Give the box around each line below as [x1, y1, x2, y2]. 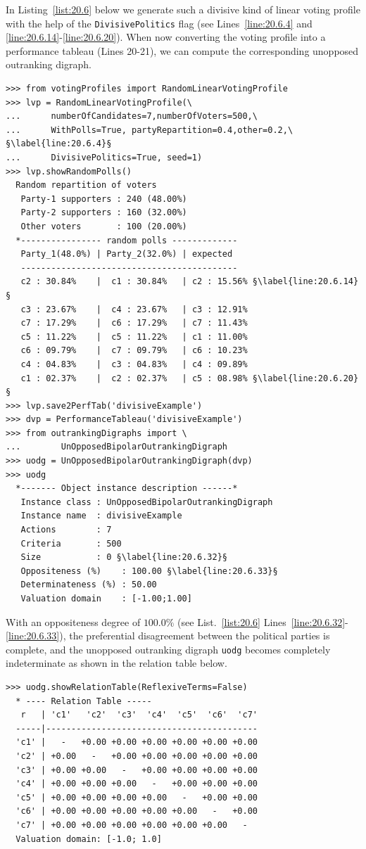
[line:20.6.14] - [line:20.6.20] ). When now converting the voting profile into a [6, 30, 326, 44]
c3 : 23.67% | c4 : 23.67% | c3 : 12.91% [20, 304, 248, 314]
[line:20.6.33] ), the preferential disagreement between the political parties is [6, 628, 330, 643]
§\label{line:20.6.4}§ [6, 139, 112, 149]
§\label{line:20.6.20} [252, 373, 359, 383]
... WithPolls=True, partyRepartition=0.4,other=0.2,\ [6, 125, 294, 135]
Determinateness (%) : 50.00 [20, 580, 157, 590]
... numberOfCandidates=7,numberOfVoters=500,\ [6, 111, 258, 122]
